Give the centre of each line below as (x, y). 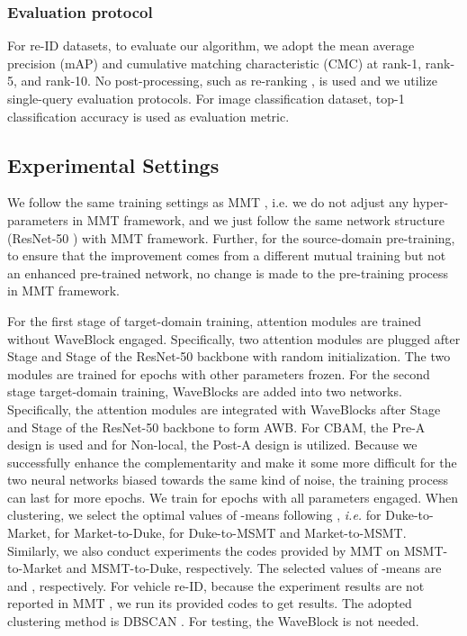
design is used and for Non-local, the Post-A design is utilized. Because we (212, 445)
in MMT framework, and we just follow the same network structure (258, 219)
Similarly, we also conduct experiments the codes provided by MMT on (204, 550)
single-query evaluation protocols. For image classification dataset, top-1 (206, 98)
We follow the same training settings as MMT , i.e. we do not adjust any (208, 202)
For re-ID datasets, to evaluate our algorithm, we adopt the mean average (211, 45)
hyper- (431, 202)
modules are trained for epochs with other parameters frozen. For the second (219, 373)
